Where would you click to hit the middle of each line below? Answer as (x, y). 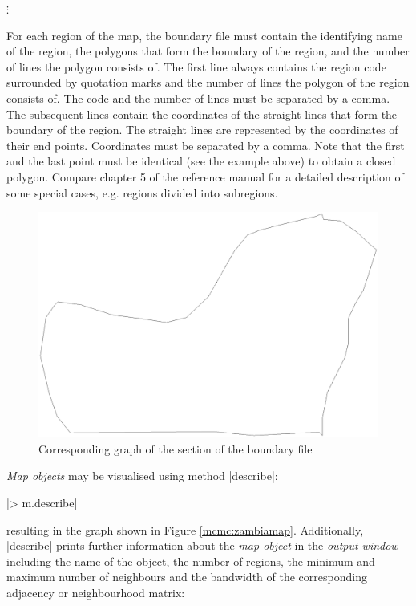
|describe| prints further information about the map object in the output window (202, 545)
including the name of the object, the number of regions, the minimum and (191, 561)
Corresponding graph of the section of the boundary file (176, 448)
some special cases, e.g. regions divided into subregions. (142, 192)
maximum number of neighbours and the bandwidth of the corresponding (187, 577)
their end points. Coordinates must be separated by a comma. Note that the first (206, 145)
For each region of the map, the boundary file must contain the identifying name (204, 35)
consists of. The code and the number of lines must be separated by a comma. (198, 98)
